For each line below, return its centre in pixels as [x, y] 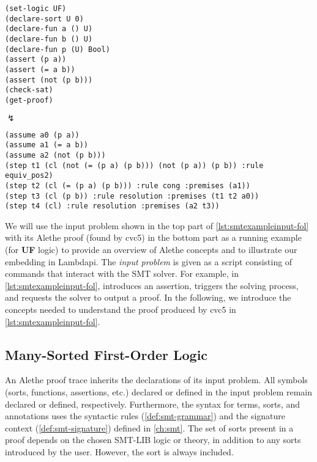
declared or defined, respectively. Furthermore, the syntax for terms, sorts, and [153, 404]
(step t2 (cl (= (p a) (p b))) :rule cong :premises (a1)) [128, 185]
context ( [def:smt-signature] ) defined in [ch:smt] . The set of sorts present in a [149, 427]
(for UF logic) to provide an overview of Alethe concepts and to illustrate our [151, 249]
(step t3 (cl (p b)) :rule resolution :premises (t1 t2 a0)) [132, 196]
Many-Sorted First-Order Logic [106, 354]
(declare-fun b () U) [49, 39]
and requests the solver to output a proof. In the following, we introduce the [148, 297]
